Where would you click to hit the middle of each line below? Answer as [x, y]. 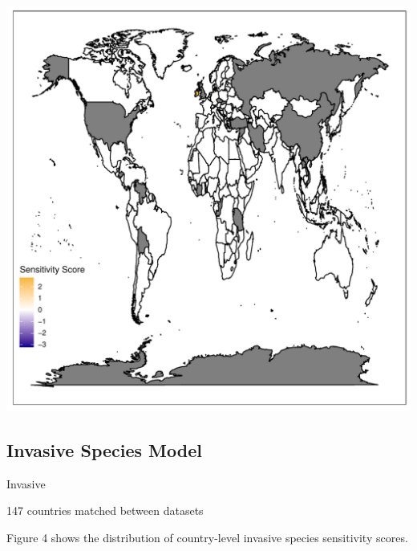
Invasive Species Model [104, 449]
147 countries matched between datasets [105, 510]
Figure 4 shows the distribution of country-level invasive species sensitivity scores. [207, 537]
